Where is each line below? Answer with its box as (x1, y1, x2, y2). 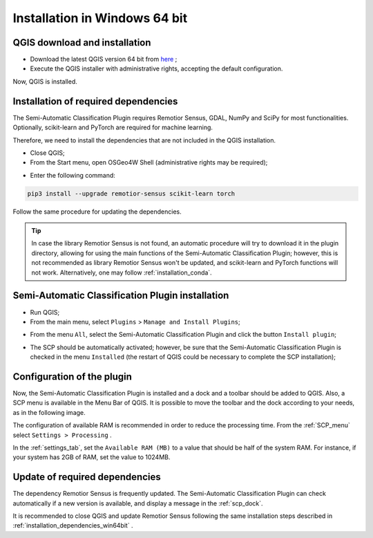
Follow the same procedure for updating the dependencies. (12, 207, 182, 216)
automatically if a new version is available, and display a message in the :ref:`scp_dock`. (12, 499, 263, 508)
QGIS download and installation (12, 37, 151, 48)
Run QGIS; (30, 308, 60, 316)
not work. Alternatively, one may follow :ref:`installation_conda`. (31, 268, 212, 277)
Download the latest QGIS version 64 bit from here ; (30, 55, 178, 64)
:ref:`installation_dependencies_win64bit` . (12, 521, 134, 530)
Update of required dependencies (12, 471, 162, 483)
